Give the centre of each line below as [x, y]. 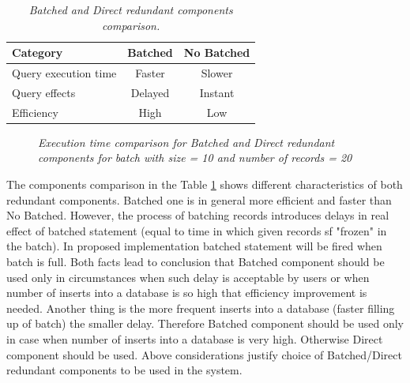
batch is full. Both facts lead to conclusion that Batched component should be [196, 261]
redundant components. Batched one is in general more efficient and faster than [199, 199]
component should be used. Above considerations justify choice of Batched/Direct [204, 354]
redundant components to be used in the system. [124, 370]
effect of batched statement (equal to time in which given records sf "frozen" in [197, 230]
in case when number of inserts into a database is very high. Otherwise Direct [195, 338]
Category [38, 53]
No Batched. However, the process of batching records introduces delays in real [198, 215]
